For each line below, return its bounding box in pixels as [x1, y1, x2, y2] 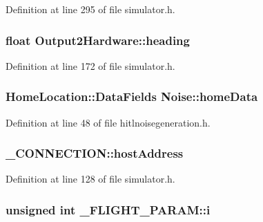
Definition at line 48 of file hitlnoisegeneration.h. [6, 115, 211, 129]
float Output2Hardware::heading [6, 31, 190, 48]
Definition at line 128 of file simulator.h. [6, 172, 175, 186]
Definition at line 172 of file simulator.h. [6, 58, 175, 73]
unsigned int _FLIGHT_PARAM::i [6, 201, 211, 218]
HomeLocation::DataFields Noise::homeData [6, 88, 258, 105]
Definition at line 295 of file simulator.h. [6, 2, 175, 16]
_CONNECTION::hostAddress [6, 145, 184, 162]
